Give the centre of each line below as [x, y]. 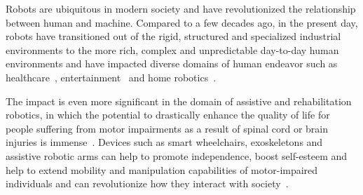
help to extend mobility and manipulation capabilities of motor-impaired [162, 169]
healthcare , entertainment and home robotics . [111, 77]
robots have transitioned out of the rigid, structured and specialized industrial [173, 36]
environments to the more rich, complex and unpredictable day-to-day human [172, 49]
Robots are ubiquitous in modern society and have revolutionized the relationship [181, 8]
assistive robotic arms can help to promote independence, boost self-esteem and [177, 155]
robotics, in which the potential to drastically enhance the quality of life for [168, 115]
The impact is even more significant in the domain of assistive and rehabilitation [179, 101]
